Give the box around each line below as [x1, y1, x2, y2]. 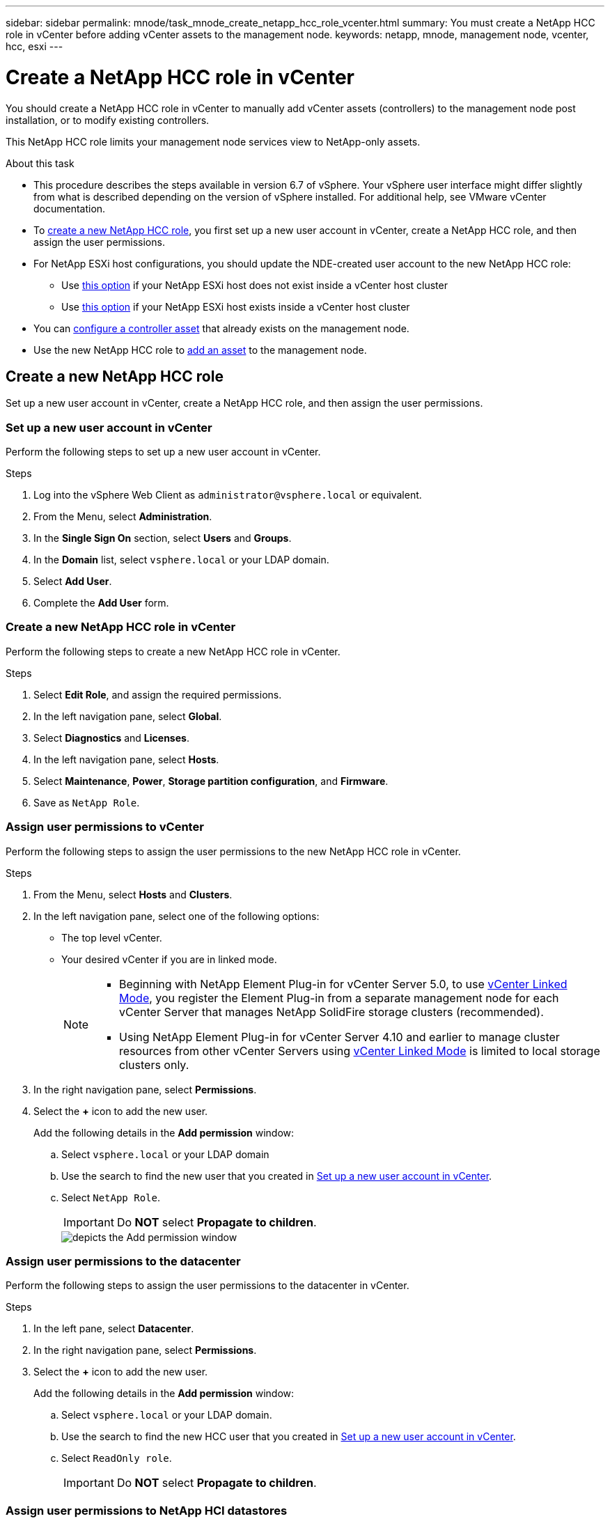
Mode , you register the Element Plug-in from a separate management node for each [119, 990, 559, 1005]
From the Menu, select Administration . [33, 510, 212, 523]
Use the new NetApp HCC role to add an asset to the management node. [33, 343, 367, 356]
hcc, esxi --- [6, 40, 63, 52]
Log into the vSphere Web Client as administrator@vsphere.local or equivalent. [33, 489, 422, 501]
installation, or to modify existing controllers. [6, 114, 210, 126]
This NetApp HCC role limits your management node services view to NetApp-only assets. [6, 135, 421, 148]
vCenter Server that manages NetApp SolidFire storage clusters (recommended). [119, 1004, 544, 1019]
